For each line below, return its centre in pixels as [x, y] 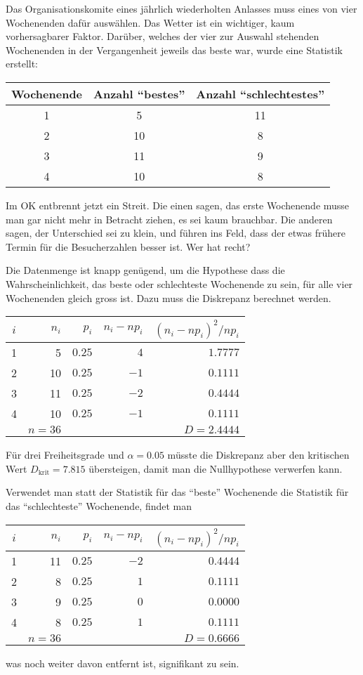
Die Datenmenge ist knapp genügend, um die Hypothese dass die [145, 270]
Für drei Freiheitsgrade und [65, 455]
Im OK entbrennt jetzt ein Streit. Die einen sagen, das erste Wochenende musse [178, 205]
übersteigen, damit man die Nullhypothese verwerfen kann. [216, 468]
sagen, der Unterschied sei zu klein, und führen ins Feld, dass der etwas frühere [176, 233]
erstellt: [22, 64]
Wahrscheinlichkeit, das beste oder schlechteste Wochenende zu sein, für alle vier [179, 283]
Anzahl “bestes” [139, 93]
